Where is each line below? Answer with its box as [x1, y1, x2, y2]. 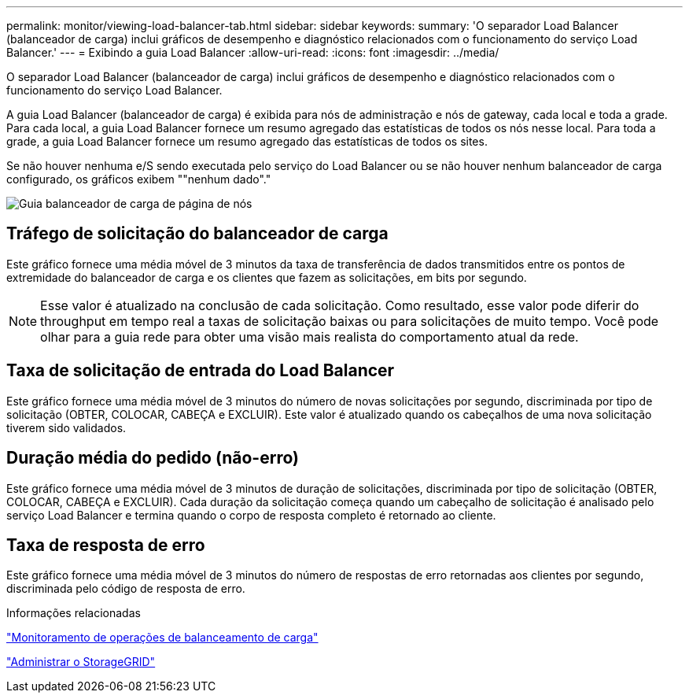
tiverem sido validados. [6, 420, 127, 435]
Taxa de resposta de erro [6, 534, 205, 555]
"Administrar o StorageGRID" [6, 655, 156, 669]
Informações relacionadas [6, 606, 141, 620]
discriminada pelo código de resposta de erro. [6, 582, 245, 596]
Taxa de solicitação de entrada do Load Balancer [6, 361, 395, 381]
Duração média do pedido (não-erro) [6, 448, 299, 468]
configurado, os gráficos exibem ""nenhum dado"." [6, 172, 271, 186]
